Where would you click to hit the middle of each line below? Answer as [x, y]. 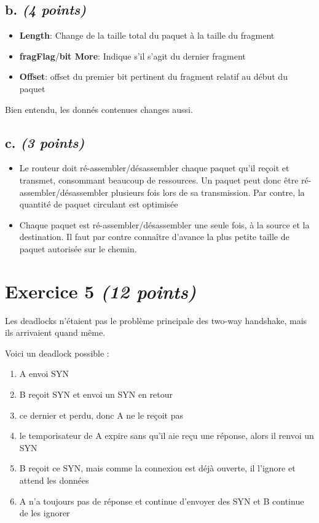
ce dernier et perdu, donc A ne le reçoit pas [101, 415]
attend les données [54, 480]
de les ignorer [45, 513]
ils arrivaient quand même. [55, 332]
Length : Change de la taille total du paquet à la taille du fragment [147, 35]
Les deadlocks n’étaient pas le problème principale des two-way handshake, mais [156, 320]
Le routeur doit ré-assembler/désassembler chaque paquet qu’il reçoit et [154, 168]
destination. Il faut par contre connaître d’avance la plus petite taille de [154, 237]
